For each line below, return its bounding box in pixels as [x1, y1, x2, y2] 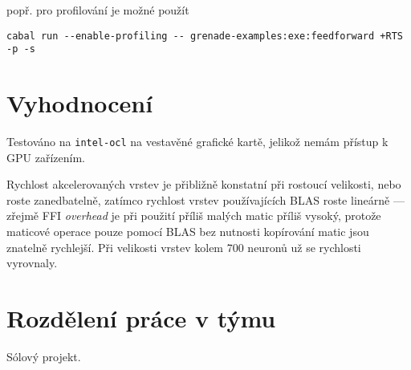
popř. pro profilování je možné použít [6, 2, 189, 18]
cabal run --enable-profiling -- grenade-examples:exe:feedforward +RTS [6, 30, 403, 42]
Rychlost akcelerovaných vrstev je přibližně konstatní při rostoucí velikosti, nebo [6, 176, 401, 193]
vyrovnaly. [6, 254, 58, 271]
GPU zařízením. [6, 148, 85, 165]
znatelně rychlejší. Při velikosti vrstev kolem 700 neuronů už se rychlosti [6, 238, 361, 255]
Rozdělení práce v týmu [6, 302, 276, 335]
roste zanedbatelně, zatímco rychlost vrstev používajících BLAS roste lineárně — [6, 191, 405, 208]
